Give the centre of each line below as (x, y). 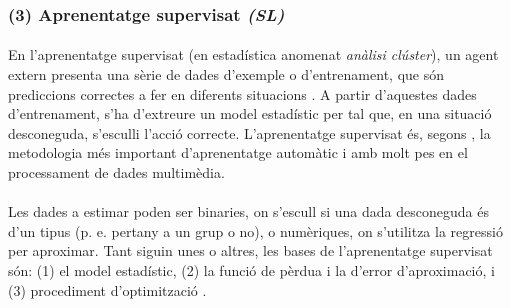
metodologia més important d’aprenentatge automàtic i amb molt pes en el (238, 152)
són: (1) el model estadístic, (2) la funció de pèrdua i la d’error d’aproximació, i (251, 269)
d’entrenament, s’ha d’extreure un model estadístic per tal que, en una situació (250, 113)
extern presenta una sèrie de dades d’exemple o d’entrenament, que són (226, 74)
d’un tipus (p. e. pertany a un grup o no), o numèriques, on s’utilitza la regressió (255, 230)
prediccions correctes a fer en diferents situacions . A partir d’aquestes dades (242, 93)
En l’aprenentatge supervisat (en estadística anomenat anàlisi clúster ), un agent (253, 54)
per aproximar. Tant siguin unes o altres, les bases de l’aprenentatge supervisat (250, 250)
